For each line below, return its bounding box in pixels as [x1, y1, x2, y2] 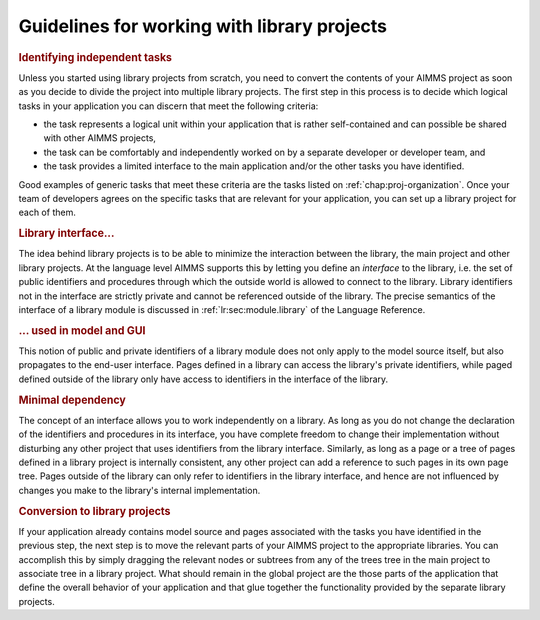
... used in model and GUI [18, 323, 146, 337]
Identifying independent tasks [18, 50, 173, 64]
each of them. [18, 206, 77, 219]
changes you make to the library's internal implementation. [18, 484, 261, 496]
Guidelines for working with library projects [18, 15, 387, 37]
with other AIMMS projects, [43, 132, 157, 144]
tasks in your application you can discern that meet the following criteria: [18, 100, 319, 112]
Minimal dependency [18, 393, 127, 407]
